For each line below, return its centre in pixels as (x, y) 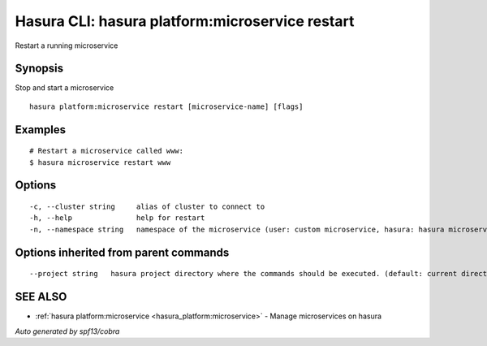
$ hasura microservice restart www (100, 162)
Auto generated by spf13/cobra (67, 331)
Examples (41, 130)
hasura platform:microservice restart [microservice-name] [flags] (166, 106)
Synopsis (39, 69)
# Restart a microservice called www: (107, 151)
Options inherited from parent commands (122, 252)
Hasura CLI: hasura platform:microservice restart (185, 21)
